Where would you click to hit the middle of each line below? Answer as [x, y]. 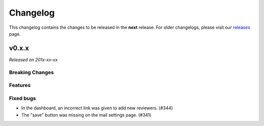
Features [20, 85]
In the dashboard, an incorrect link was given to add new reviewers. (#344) [97, 108]
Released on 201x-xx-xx [33, 60]
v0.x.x [19, 48]
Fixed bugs [22, 98]
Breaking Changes [32, 72]
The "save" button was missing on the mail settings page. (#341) [86, 115]
